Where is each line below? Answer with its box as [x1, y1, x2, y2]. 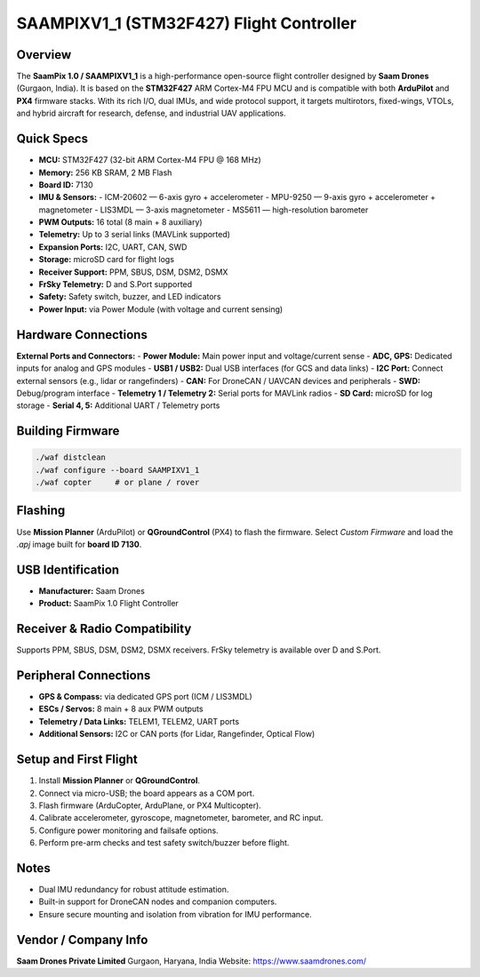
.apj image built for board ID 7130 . [16, 539, 142, 549]
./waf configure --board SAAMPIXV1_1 [35, 465, 200, 475]
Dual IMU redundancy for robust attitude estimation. [38, 885, 229, 895]
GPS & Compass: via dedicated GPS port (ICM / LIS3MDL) [38, 692, 252, 702]
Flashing [16, 503, 66, 518]
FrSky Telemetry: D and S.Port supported [38, 279, 193, 290]
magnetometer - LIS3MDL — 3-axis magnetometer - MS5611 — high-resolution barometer [38, 204, 369, 215]
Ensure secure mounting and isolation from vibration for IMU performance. [38, 909, 313, 919]
